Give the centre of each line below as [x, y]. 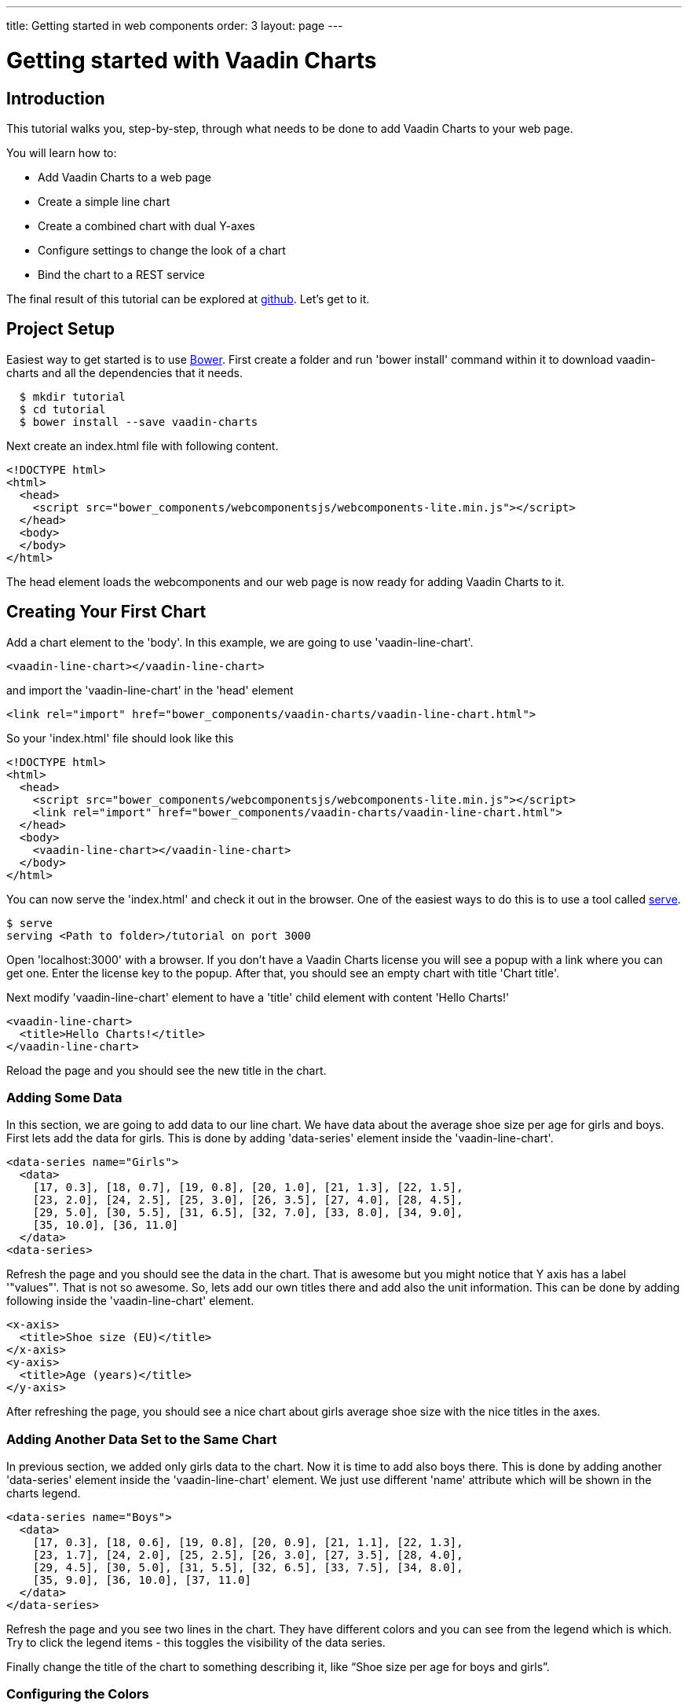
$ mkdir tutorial [72, 396]
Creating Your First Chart [106, 612]
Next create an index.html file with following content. [143, 445]
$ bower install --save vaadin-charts [139, 422]
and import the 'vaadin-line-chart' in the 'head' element [150, 690]
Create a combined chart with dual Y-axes [146, 225]
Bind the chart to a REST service [121, 274]
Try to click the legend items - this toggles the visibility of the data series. [196, 1643]
